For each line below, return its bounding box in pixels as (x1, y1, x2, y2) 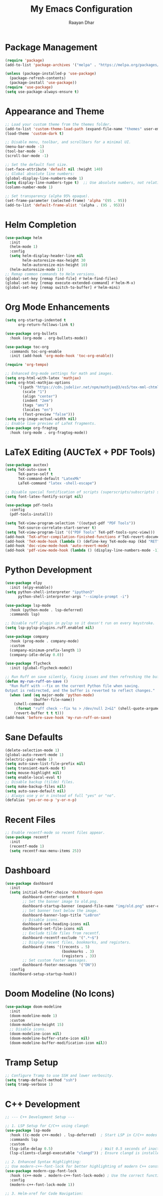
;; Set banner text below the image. (22, 908, 98, 913)
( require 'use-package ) (5, 85, 53, 90)
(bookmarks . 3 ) (61, 949, 95, 954)
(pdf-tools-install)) (9, 512, 53, 517)
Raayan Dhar (68, 20, 95, 25)
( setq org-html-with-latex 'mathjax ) (5, 376, 81, 380)
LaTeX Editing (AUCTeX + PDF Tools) (5, 446, 156, 458)
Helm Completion (5, 219, 77, 230)
